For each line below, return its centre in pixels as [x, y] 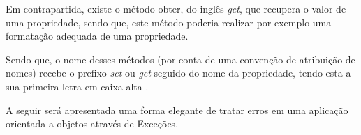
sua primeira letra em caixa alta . [77, 86]
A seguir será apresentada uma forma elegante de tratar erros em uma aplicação [177, 110]
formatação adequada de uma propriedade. [97, 36]
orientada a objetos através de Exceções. [92, 124]
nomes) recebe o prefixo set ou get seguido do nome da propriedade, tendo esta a [178, 73]
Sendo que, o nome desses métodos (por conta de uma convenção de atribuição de [180, 59]
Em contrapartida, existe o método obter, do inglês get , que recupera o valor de [176, 8]
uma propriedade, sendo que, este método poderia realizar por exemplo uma [169, 22]
